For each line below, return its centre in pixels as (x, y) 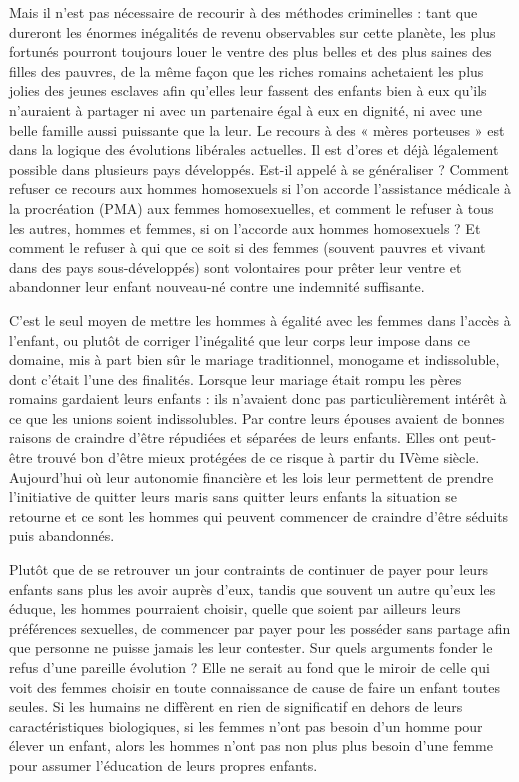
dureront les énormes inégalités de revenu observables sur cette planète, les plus (252, 31)
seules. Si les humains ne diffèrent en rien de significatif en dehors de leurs (236, 706)
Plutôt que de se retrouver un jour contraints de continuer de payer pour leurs (249, 569)
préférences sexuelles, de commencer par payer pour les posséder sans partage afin (260, 627)
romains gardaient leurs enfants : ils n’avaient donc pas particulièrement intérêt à (258, 398)
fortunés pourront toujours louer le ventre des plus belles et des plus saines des (250, 51)
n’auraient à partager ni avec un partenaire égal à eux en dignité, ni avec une (246, 109)
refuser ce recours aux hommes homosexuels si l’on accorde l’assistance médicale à (260, 188)
